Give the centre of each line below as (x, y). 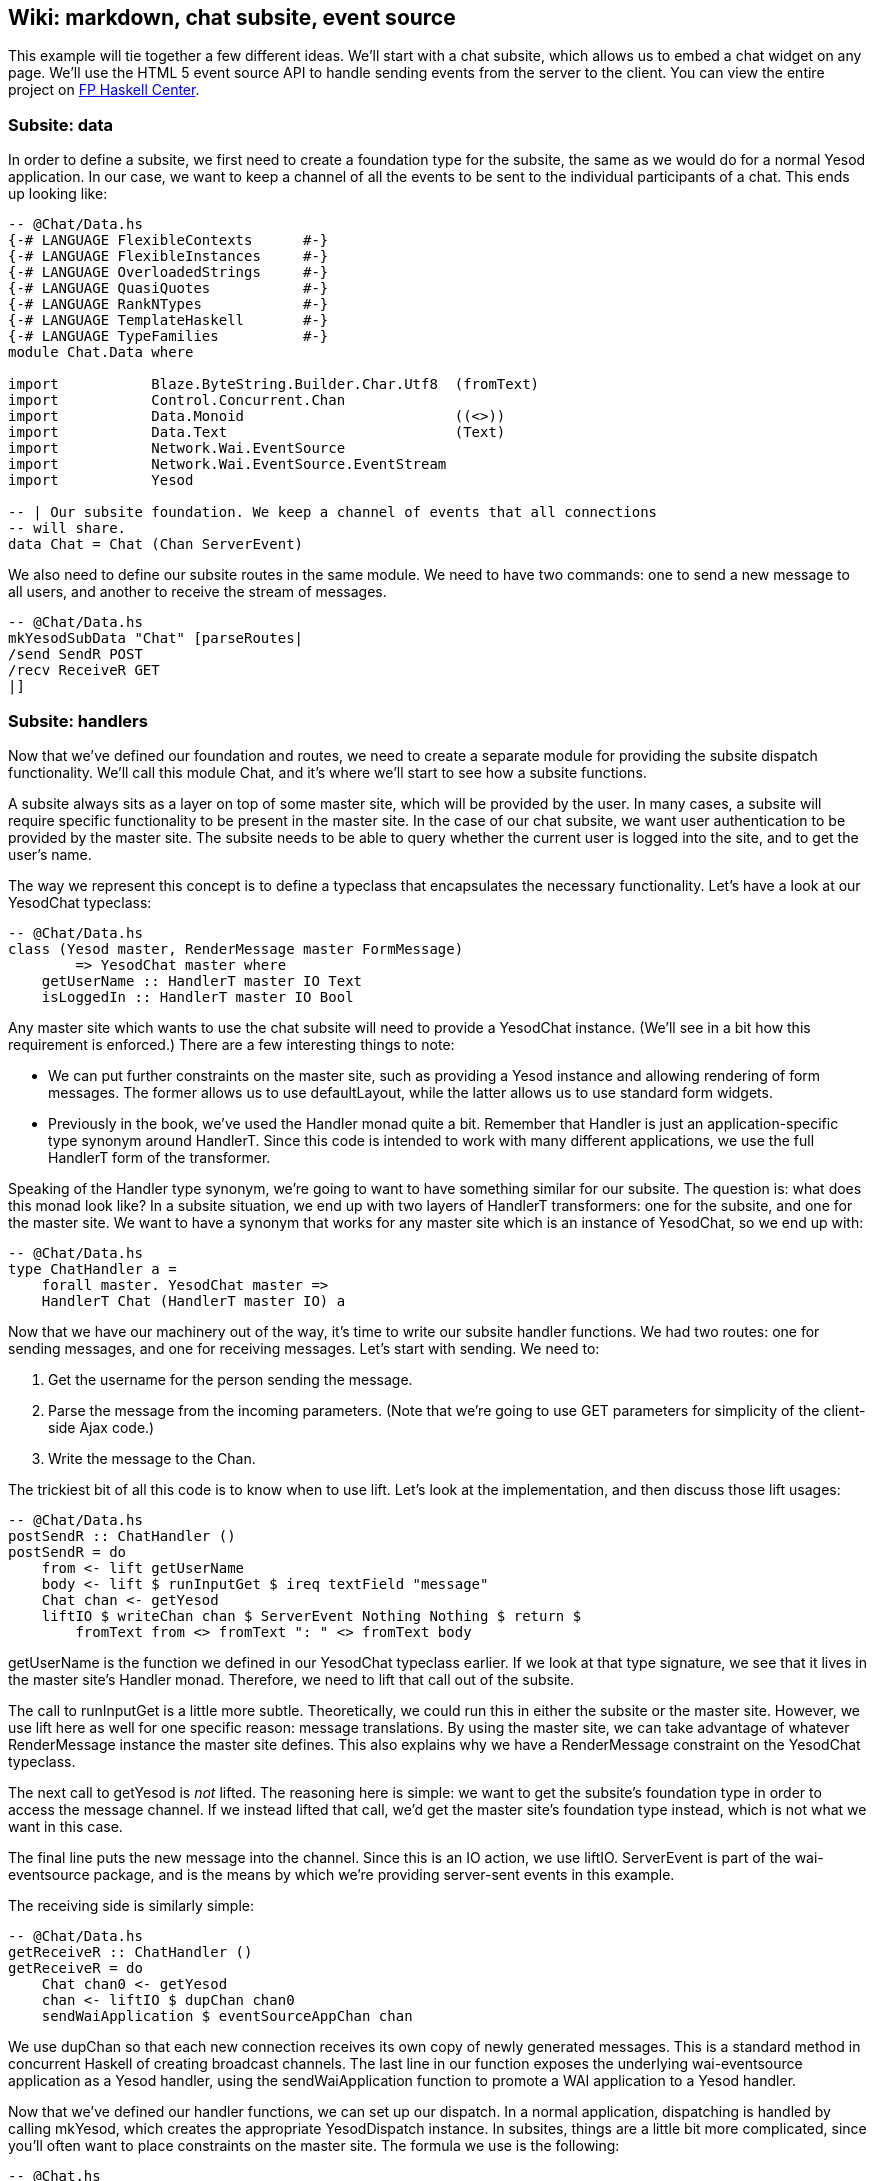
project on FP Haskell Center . (104, 90)
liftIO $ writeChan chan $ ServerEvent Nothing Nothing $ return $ (311, 1615)
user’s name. (50, 854)
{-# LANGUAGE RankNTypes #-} (168, 304)
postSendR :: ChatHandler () (122, 1535)
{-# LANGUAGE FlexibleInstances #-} (168, 256)
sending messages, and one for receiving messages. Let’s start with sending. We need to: (304, 1348)
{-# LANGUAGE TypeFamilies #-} (168, 336)
